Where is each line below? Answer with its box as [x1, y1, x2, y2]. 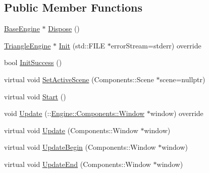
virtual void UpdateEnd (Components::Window [4, 158, 151, 169]
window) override [150, 108, 203, 119]
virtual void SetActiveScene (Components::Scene [4, 74, 154, 84]
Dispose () [48, 23, 80, 34]
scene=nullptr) [160, 74, 205, 84]
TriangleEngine [4, 40, 51, 50]
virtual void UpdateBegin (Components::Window [4, 142, 156, 152]
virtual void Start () [4, 91, 66, 101]
